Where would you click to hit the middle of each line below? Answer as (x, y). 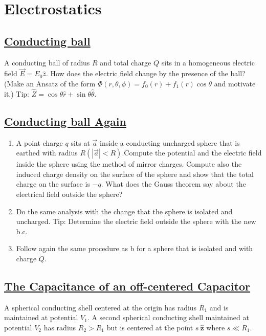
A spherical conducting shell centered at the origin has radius (101, 307)
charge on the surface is (53, 184)
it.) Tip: (17, 93)
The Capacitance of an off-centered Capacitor (127, 286)
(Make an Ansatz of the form (50, 83)
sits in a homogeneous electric (208, 62)
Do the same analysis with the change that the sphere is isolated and (124, 211)
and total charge (126, 62)
